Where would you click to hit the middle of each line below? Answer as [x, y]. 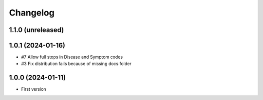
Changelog [32, 13]
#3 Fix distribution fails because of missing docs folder [76, 64]
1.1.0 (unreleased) [37, 30]
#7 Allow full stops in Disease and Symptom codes [72, 57]
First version [34, 89]
